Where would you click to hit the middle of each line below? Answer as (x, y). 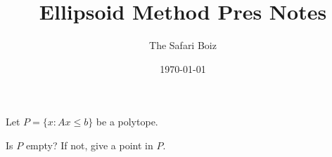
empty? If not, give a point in (89, 145)
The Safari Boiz (183, 45)
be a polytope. (127, 122)
